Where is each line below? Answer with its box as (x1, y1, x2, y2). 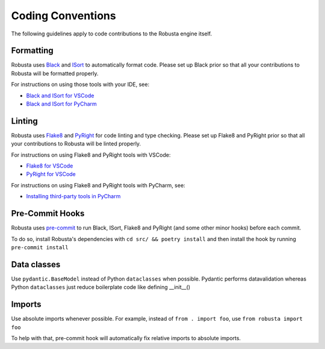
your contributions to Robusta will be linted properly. (11, 140, 141, 147)
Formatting (11, 46, 54, 56)
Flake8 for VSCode (26, 162, 73, 169)
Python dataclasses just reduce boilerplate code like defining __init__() (11, 284, 191, 291)
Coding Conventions (11, 9, 117, 22)
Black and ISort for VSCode (26, 92, 94, 99)
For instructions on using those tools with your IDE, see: (11, 81, 150, 88)
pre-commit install (11, 244, 69, 250)
